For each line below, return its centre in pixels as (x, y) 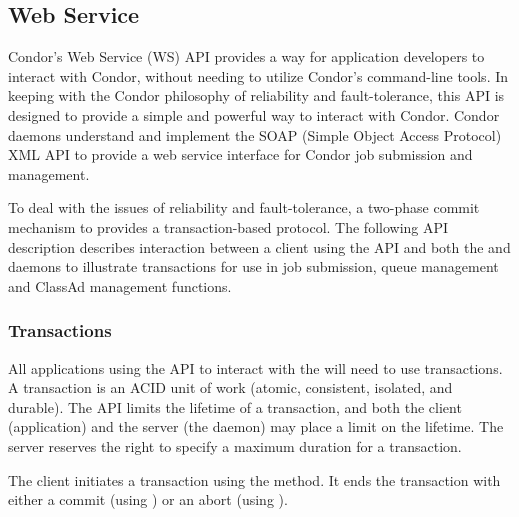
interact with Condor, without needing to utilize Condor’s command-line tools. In (258, 75)
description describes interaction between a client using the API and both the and (259, 246)
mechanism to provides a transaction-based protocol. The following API (228, 226)
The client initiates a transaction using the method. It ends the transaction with (254, 479)
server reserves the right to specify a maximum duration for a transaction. (235, 445)
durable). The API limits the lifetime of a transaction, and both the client (235, 406)
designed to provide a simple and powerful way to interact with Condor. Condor (254, 114)
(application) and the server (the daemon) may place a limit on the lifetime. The (256, 426)
